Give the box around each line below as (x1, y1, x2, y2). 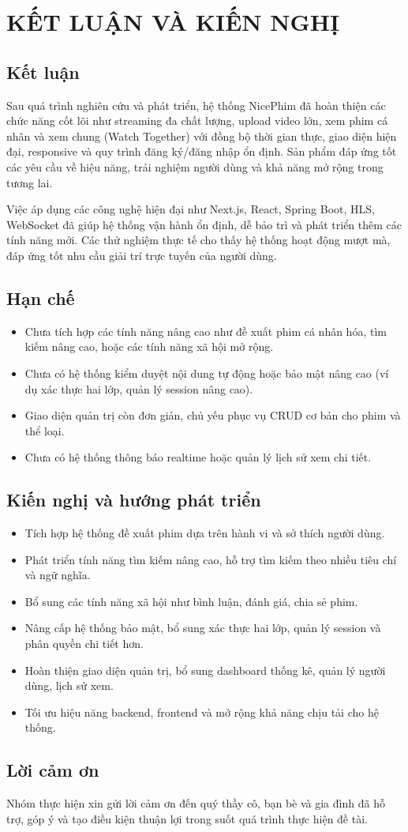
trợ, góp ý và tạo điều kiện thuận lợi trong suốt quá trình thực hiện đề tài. (6, 810, 368, 826)
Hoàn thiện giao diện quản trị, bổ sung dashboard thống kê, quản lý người (24, 661, 386, 678)
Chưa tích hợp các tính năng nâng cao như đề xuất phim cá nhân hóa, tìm (24, 322, 387, 339)
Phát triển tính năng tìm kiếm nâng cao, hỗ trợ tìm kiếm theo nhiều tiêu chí (24, 551, 397, 567)
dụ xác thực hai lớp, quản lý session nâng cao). (24, 380, 253, 397)
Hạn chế (6, 285, 75, 310)
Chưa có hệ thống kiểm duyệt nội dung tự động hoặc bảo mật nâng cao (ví (24, 364, 389, 381)
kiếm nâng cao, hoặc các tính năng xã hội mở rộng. (24, 338, 274, 355)
